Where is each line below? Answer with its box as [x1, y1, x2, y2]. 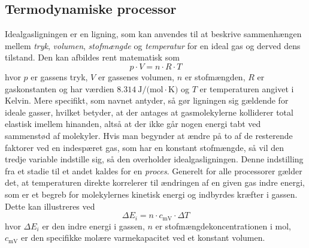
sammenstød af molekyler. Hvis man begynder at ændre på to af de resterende [5, 129, 293, 141]
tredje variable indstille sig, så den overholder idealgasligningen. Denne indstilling [5, 153, 304, 165]
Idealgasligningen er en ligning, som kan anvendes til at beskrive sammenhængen [5, 28, 302, 40]
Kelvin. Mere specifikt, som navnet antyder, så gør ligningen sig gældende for [5, 94, 289, 107]
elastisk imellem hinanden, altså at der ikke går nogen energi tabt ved [5, 117, 261, 130]
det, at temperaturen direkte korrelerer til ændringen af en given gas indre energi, [5, 176, 305, 189]
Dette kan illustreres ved [5, 199, 95, 212]
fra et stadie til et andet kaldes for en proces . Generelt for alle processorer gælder [5, 164, 302, 177]
